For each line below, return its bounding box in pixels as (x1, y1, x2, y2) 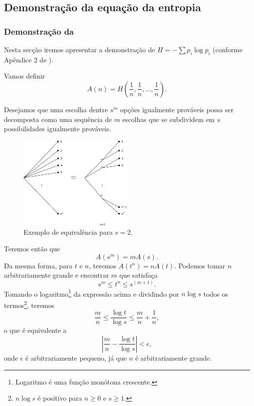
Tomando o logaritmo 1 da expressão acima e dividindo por (4, 287, 179, 299)
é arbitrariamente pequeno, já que (25, 352, 127, 363)
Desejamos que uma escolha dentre (4, 104, 108, 114)
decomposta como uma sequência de (4, 114, 112, 124)
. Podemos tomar (174, 260, 226, 270)
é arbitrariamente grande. (135, 352, 212, 363)
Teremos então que (4, 243, 60, 253)
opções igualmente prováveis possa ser (120, 104, 233, 114)
